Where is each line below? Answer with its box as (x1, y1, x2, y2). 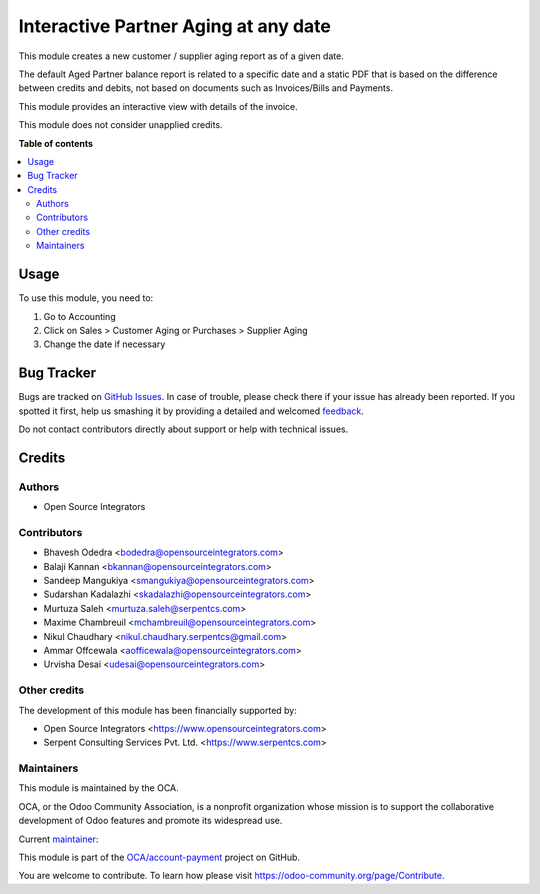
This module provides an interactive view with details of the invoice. (18, 100, 299, 112)
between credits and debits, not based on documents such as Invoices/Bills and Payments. (18, 82, 394, 94)
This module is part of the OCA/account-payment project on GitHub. (18, 851, 300, 864)
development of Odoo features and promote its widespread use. (18, 815, 283, 827)
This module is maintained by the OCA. (18, 782, 179, 794)
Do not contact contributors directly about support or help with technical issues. (18, 423, 349, 435)
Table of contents (18, 137, 94, 149)
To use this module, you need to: (18, 292, 154, 304)
